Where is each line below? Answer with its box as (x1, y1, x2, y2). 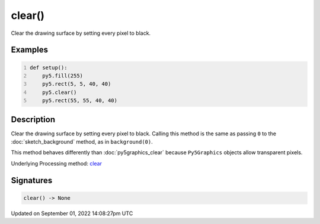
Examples (11, 45, 49, 55)
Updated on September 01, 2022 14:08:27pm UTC (11, 210, 133, 217)
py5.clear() (42, 89, 77, 96)
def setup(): (30, 64, 68, 71)
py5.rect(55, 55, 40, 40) (42, 98, 118, 104)
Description (11, 114, 56, 124)
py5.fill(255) (42, 72, 83, 79)
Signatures (11, 175, 53, 186)
